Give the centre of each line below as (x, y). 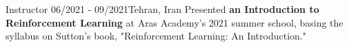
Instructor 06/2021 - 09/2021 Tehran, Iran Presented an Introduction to (162, 9)
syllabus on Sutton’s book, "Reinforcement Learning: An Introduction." (156, 36)
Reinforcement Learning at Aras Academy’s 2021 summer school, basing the (174, 22)
